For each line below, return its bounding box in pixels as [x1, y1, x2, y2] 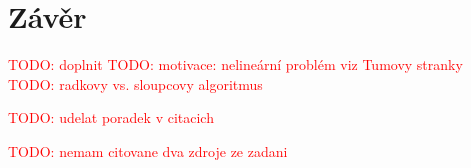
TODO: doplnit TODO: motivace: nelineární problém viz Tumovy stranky [8, 54, 463, 75]
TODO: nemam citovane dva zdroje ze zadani [8, 140, 288, 161]
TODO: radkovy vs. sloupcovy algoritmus [8, 73, 263, 94]
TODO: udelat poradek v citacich [8, 107, 214, 128]
